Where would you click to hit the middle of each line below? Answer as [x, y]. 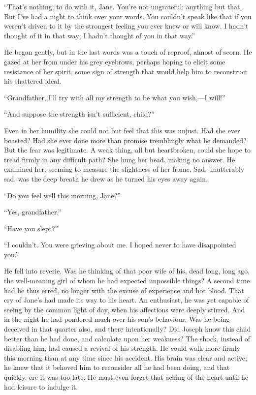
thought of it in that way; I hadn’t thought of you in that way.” [100, 35]
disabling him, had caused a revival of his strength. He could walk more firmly [122, 348]
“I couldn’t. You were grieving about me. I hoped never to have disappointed [120, 245]
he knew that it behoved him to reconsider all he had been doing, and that [117, 367]
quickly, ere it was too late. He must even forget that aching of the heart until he [126, 377]
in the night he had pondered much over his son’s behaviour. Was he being [117, 319]
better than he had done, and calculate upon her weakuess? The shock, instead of [127, 338]
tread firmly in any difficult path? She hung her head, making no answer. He [120, 159]
